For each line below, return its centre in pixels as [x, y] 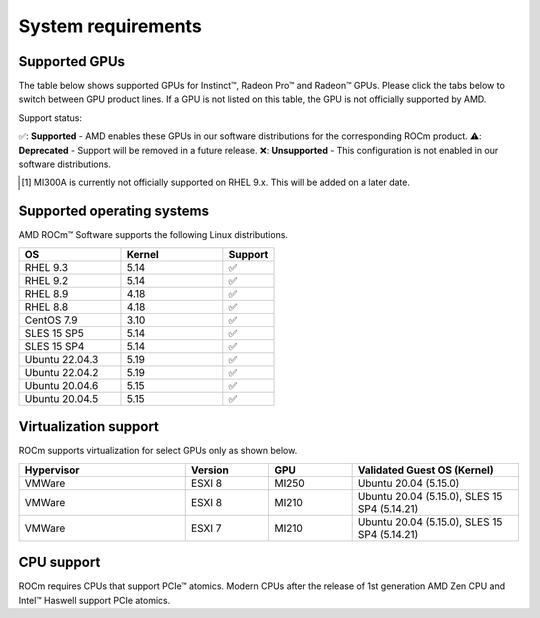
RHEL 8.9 [46, 293]
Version [209, 470]
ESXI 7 [206, 528]
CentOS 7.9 [51, 320]
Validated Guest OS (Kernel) [425, 470]
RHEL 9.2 [46, 280]
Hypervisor [52, 470]
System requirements [110, 26]
